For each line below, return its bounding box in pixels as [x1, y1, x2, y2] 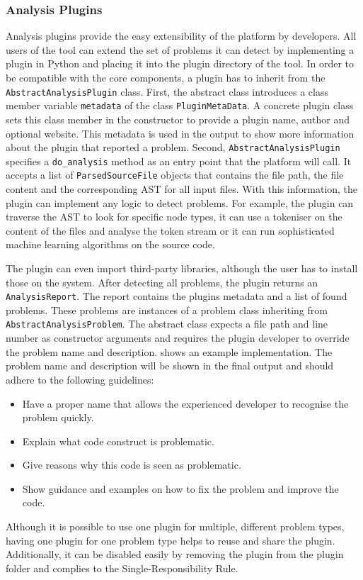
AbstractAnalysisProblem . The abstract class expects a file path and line [6, 316, 328, 331]
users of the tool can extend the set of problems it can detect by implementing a [6, 42, 355, 57]
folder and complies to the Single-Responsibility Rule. [6, 560, 238, 575]
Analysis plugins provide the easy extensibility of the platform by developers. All [6, 28, 357, 43]
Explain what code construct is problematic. [22, 433, 214, 448]
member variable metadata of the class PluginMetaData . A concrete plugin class [6, 98, 354, 113]
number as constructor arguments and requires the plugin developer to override [6, 330, 350, 345]
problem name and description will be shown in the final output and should [6, 358, 334, 373]
